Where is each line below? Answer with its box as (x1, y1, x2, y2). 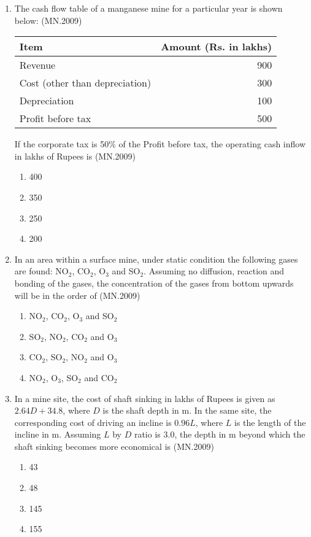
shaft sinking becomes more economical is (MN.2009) (14, 439, 214, 452)
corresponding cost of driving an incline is (14, 415, 172, 428)
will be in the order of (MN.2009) (14, 288, 140, 301)
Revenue (19, 58, 56, 72)
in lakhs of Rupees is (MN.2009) (14, 149, 136, 162)
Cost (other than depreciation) (19, 75, 152, 90)
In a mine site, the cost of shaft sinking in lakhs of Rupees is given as (14, 392, 275, 404)
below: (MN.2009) (14, 14, 82, 26)
